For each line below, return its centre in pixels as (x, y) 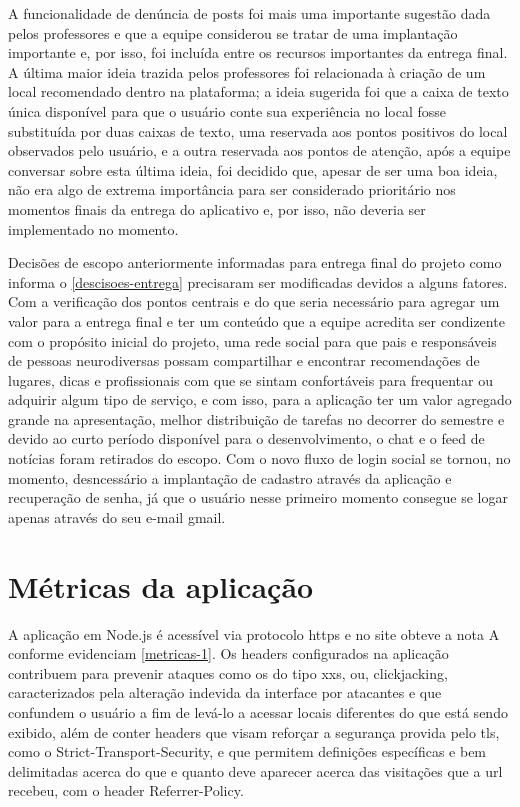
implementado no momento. (93, 228)
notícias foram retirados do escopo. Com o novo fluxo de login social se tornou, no (259, 458)
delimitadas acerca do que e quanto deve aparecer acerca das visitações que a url (255, 770)
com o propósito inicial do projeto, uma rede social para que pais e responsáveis (252, 340)
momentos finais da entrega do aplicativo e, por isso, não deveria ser (217, 208)
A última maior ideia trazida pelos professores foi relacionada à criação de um (247, 71)
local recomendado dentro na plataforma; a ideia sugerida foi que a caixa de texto (258, 91)
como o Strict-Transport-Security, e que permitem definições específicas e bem (247, 751)
